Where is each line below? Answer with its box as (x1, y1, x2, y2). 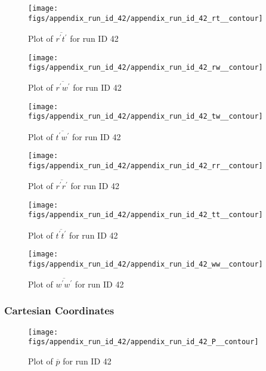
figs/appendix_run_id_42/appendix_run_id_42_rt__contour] (28, 14, 263, 23)
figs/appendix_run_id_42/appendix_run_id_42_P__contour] (28, 338, 259, 347)
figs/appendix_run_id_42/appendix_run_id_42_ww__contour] (28, 259, 263, 268)
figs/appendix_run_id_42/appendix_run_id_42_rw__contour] (28, 63, 263, 72)
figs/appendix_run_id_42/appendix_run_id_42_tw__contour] (28, 112, 263, 121)
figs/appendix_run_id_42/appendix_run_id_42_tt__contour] (28, 211, 263, 219)
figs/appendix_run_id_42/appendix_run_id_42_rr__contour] (28, 162, 263, 171)
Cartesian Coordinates (4, 303, 115, 318)
